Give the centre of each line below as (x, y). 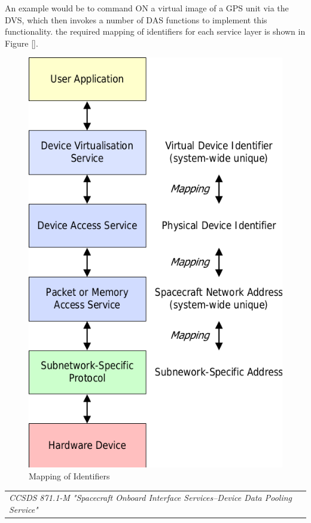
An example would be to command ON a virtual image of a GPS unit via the (147, 8)
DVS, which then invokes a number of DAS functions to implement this (136, 19)
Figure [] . (22, 43)
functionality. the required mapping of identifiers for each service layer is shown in (155, 31)
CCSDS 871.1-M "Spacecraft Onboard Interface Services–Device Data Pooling (151, 498)
